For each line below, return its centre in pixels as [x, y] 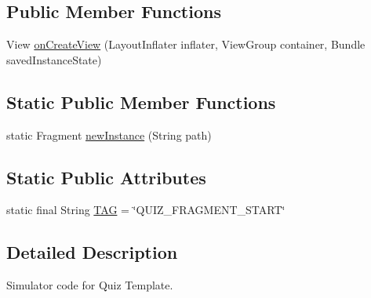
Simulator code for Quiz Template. [90, 285]
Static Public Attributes [106, 177]
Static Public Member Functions [141, 102]
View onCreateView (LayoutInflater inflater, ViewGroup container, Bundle [186, 44]
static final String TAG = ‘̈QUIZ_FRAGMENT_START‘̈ [146, 210]
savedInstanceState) [54, 59]
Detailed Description [92, 252]
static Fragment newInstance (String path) [109, 134]
